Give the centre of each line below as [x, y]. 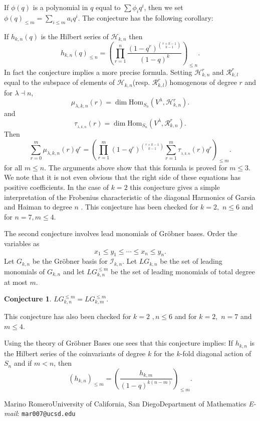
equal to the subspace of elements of [60, 82]
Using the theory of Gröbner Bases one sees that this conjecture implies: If [119, 343]
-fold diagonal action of [216, 353]
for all [13, 167]
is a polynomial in [60, 7]
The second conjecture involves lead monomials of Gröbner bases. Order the [121, 233]
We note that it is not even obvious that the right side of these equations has [122, 177]
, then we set [164, 7]
